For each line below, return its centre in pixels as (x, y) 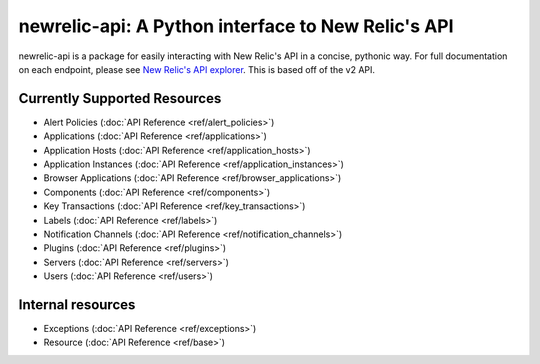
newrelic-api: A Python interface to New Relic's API (236, 26)
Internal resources (77, 304)
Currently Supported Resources (120, 98)
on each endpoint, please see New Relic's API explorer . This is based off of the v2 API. (196, 69)
